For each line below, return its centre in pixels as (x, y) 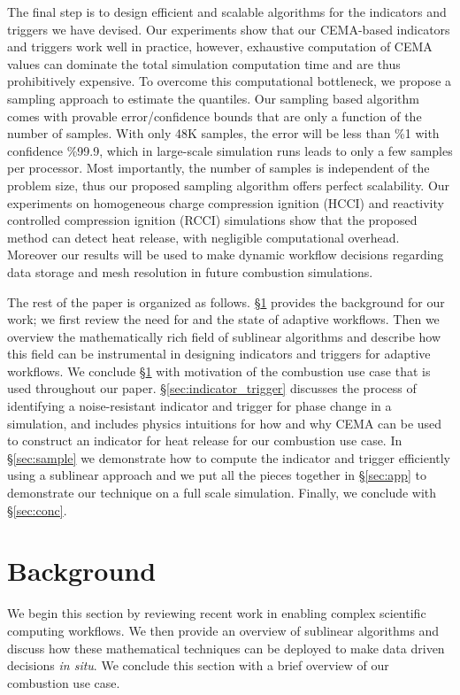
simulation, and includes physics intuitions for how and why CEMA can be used (225, 423)
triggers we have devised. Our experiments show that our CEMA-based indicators (229, 29)
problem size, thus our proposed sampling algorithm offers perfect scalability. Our (229, 185)
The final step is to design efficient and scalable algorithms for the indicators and (227, 12)
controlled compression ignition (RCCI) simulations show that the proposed (212, 220)
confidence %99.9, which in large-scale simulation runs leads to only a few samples (230, 150)
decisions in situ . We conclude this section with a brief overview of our (198, 665)
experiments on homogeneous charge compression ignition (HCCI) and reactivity (226, 202)
